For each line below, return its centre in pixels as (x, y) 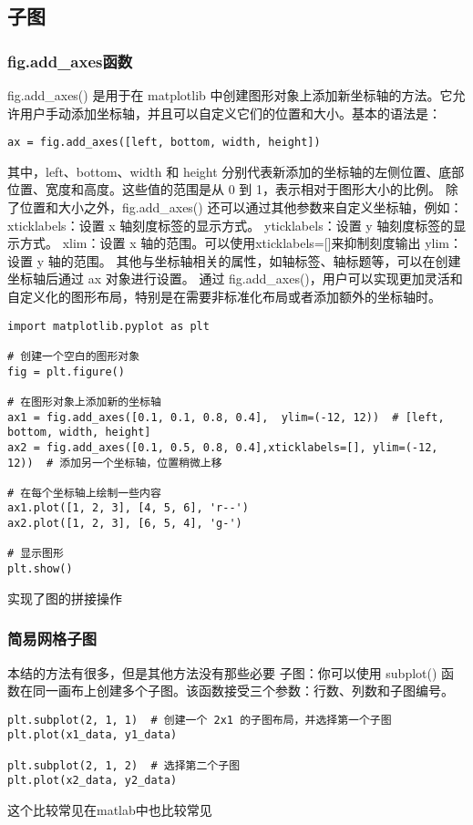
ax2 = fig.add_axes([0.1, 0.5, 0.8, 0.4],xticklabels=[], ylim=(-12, (223, 447)
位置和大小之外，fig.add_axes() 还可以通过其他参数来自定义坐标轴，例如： (241, 207)
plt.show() (40, 569)
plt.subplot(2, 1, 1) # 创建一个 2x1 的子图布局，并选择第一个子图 (200, 720)
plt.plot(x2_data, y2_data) (93, 781)
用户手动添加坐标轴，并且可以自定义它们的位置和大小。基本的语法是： (230, 113)
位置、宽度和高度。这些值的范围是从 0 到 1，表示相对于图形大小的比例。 (224, 189)
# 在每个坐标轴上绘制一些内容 (84, 493)
